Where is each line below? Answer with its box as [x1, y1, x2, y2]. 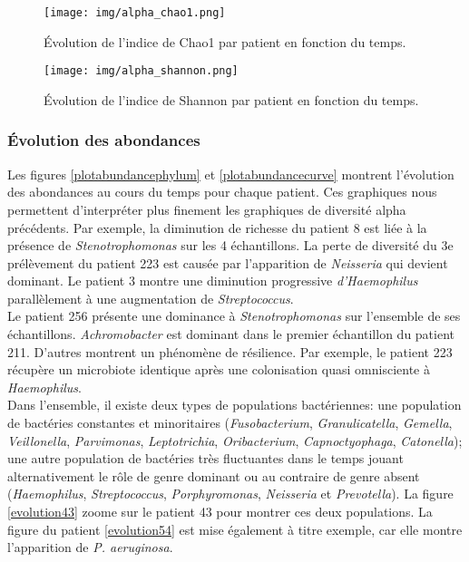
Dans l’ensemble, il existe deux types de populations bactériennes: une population [7, 395, 462, 414]
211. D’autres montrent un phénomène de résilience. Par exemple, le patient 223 [7, 342, 453, 361]
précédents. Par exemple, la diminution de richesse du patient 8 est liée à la [7, 218, 427, 237]
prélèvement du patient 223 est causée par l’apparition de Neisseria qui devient [7, 253, 448, 272]
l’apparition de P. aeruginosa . [7, 538, 173, 557]
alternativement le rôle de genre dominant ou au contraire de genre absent [7, 466, 420, 485]
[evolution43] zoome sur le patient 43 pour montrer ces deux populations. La [7, 502, 433, 520]
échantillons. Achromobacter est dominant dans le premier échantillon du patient [7, 325, 455, 344]
